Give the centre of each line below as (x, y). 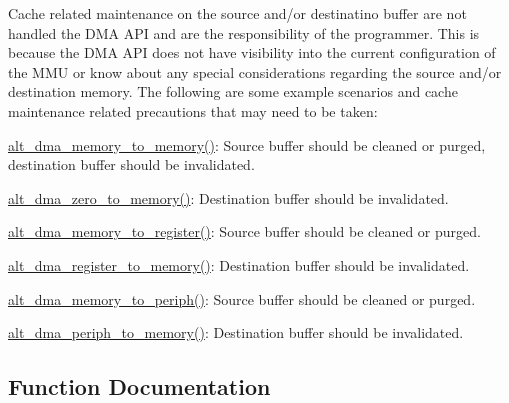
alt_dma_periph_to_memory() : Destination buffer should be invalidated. (236, 332)
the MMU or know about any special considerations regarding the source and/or (255, 71)
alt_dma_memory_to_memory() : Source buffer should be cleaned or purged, (247, 144)
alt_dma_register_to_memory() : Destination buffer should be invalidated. (239, 264)
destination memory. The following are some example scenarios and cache (233, 91)
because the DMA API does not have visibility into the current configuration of (252, 52)
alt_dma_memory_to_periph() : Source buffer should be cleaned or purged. (242, 298)
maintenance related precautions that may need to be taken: (193, 110)
